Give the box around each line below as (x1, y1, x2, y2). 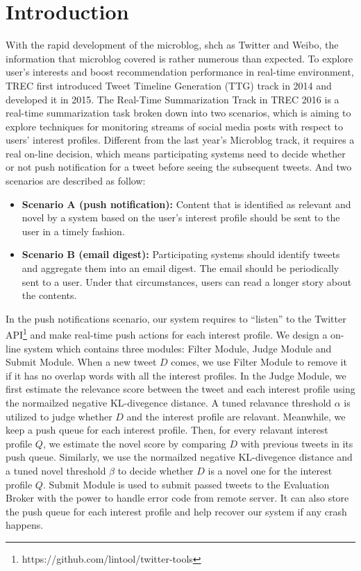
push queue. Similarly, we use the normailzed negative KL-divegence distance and (6, 450, 353, 464)
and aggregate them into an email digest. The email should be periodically (22, 261, 339, 275)
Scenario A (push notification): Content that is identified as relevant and (22, 196, 351, 211)
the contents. (22, 288, 77, 302)
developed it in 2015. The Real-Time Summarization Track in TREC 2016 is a (6, 92, 339, 106)
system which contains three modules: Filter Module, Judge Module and (24, 341, 332, 355)
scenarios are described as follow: (6, 173, 146, 188)
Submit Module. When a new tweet (6, 355, 157, 369)
